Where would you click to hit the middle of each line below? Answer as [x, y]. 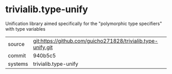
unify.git [43, 47]
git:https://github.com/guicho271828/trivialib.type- [95, 41]
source [16, 44]
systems [18, 64]
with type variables [25, 29]
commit [17, 56]
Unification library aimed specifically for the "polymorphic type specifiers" [84, 23]
